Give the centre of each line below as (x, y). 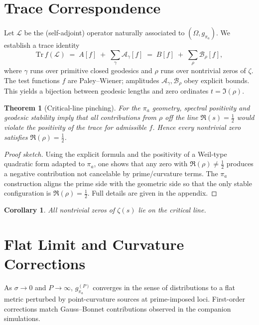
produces (240, 163)
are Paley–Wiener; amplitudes (113, 80)
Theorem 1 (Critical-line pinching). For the (72, 107)
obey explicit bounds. (217, 80)
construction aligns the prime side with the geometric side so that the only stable (128, 183)
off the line (182, 117)
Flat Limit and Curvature (94, 244)
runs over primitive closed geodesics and (91, 70)
